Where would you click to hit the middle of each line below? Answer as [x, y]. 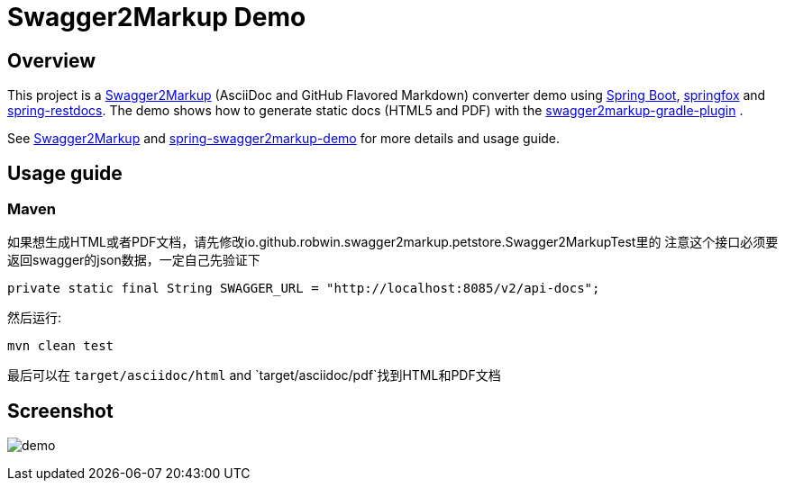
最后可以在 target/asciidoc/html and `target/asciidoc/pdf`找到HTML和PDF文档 [254, 375]
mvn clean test [61, 346]
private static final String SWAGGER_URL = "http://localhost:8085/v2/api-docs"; [304, 289]
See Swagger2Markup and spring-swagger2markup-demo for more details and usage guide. [284, 139]
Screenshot [60, 411]
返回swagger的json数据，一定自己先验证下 [134, 260]
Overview [52, 60]
